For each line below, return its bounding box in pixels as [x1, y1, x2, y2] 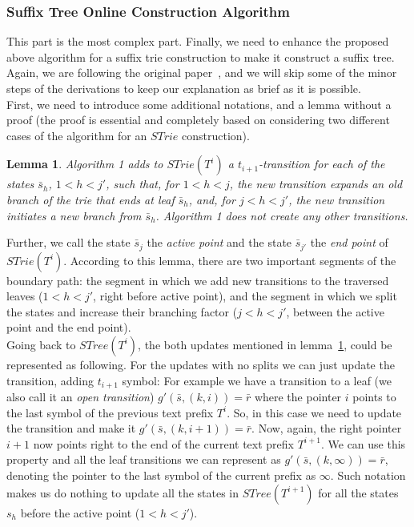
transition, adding [6, 372, 94, 388]
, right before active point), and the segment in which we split [93, 288, 397, 304]
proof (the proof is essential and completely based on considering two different [6, 111, 390, 128]
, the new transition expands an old [229, 175, 403, 192]
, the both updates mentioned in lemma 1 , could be [138, 336, 392, 352]
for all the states [318, 484, 399, 501]
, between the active [286, 303, 384, 320]
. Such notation [330, 467, 406, 483]
